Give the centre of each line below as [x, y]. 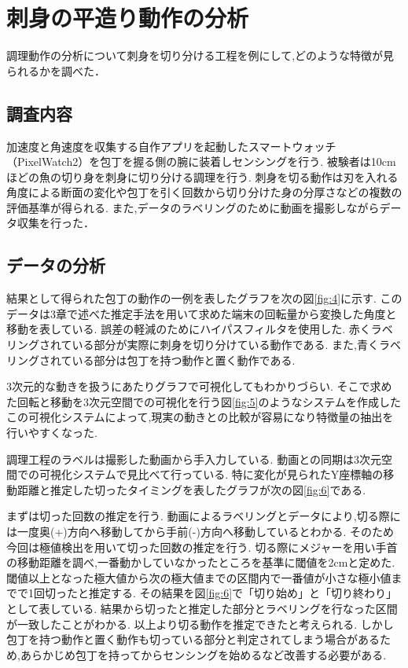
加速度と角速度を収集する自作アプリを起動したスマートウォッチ [171, 146]
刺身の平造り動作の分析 [128, 18]
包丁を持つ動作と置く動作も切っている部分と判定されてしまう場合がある [193, 639]
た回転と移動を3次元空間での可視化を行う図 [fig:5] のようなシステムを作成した [204, 401]
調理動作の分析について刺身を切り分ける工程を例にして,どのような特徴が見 [200, 55]
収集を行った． [55, 223]
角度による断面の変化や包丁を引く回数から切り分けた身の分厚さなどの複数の [204, 192]
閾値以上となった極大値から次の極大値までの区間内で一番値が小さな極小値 [199, 577]
